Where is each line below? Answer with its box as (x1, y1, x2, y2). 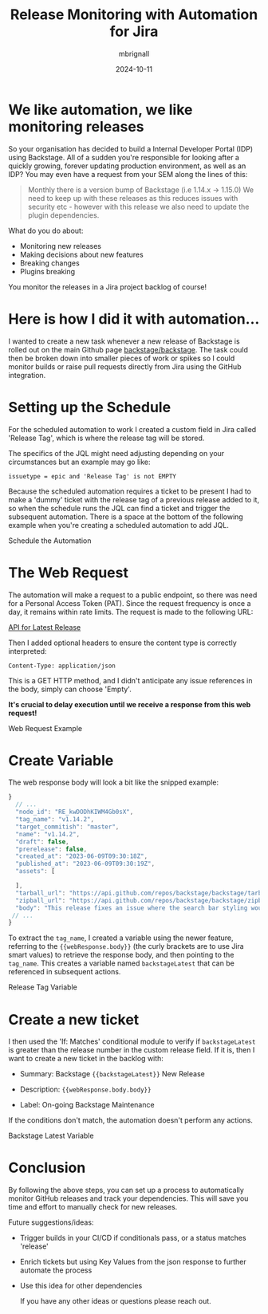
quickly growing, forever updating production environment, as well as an (8, 161, 246, 171)
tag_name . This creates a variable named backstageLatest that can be (8, 958, 235, 968)
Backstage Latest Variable (8, 1131, 94, 1141)
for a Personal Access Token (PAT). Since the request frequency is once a (8, 598, 251, 608)
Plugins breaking (19, 266, 76, 276)
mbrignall (118, 49, 150, 58)
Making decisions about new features (19, 250, 144, 259)
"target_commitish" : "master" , (15, 823, 120, 831)
